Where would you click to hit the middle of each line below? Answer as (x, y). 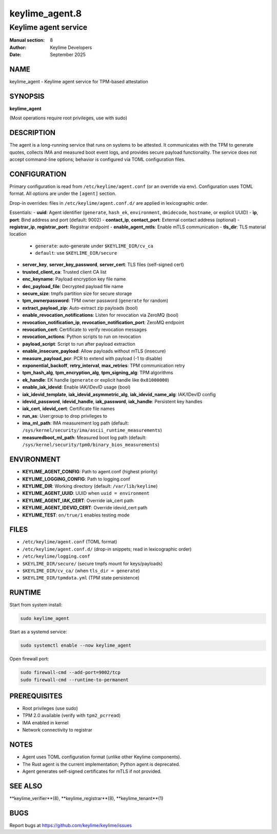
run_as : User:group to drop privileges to (65, 416)
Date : (15, 55)
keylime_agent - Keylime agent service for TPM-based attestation (79, 82)
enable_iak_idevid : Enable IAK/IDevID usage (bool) (76, 387)
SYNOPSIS (27, 96)
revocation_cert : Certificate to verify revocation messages (85, 330)
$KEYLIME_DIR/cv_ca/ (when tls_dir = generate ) (81, 571)
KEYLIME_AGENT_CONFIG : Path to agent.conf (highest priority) (90, 472)
